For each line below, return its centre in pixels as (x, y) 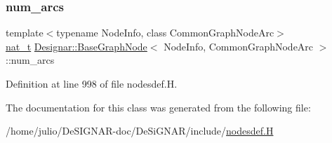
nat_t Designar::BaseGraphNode (77, 46)
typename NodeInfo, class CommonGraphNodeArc (165, 33)
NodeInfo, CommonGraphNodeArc (239, 46)
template (25, 33)
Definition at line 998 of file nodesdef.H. (92, 83)
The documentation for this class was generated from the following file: (158, 107)
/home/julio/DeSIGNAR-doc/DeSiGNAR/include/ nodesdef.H (140, 131)
